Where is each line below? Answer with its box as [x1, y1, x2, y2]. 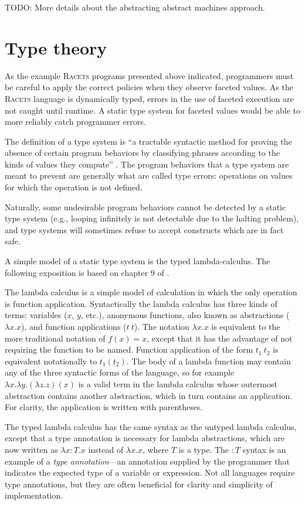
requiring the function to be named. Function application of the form [5, 343, 253, 356]
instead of [88, 443, 124, 455]
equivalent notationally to [5, 354, 97, 367]
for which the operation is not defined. [5, 181, 143, 193]
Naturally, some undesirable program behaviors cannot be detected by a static [5, 200, 286, 213]
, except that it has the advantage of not [147, 332, 293, 344]
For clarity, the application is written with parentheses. [5, 401, 203, 413]
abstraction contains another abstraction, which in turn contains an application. [5, 389, 293, 401]
